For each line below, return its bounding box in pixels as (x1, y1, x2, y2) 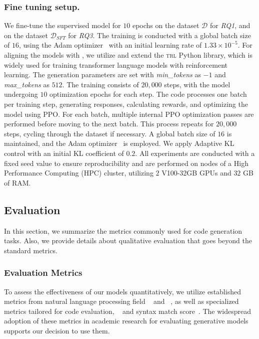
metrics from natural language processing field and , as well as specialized (4, 296, 239, 306)
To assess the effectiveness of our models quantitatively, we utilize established (4, 286, 241, 296)
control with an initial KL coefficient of (4, 147, 124, 158)
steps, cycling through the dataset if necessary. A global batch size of (4, 128, 215, 138)
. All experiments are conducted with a (135, 147, 255, 158)
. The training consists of (62, 79, 139, 89)
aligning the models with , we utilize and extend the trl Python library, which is (4, 50, 252, 60)
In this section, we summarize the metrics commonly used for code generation (4, 225, 242, 236)
